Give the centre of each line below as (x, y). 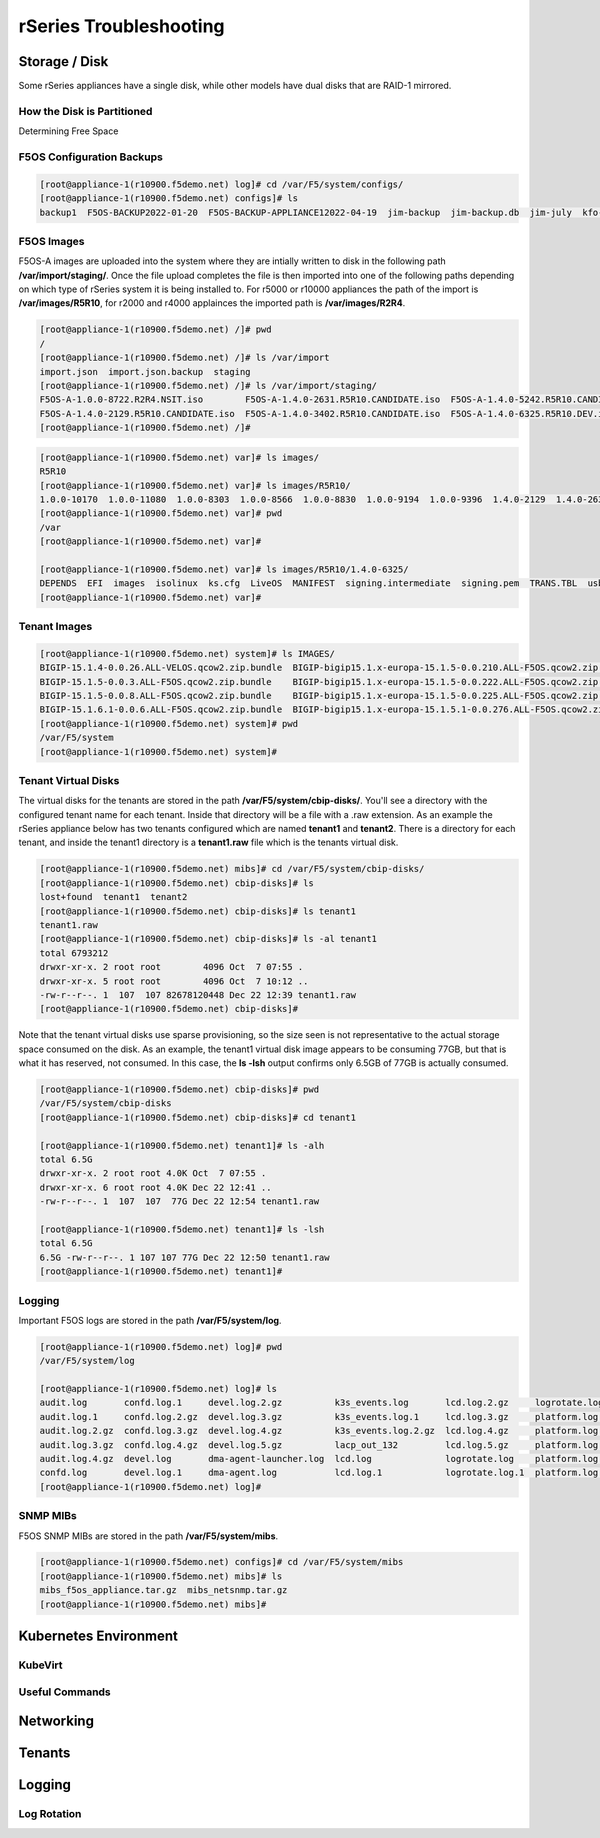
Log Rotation (50, 1814)
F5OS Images (51, 241)
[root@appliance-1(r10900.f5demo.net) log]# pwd (161, 1346)
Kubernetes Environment (98, 1636)
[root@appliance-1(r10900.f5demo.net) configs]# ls (169, 198)
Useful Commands (65, 1692)
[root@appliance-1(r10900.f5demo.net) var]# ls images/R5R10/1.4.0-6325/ (224, 569)
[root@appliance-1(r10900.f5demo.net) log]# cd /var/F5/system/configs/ (221, 184)
